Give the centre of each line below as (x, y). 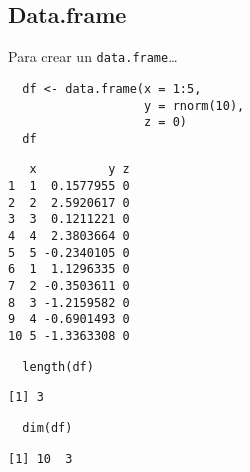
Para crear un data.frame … (93, 56)
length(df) (58, 366)
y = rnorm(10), (194, 105)
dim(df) (47, 428)
